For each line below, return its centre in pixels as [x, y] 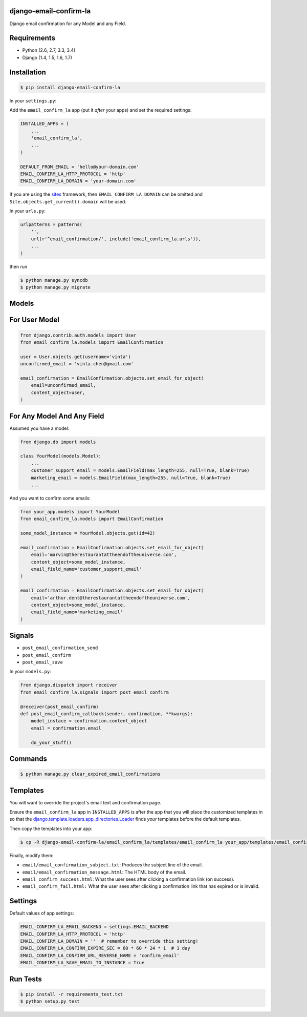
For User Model [35, 320]
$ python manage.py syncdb [54, 280]
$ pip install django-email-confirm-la [70, 87]
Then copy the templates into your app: [51, 828]
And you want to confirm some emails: [50, 498]
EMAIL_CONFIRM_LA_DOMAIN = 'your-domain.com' [78, 181]
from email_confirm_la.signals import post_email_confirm [94, 692]
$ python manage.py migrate [55, 287]
